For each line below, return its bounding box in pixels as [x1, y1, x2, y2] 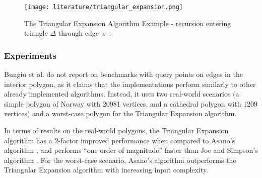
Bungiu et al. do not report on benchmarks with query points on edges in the [4, 69, 243, 79]
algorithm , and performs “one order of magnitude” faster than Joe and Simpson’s [4, 145, 258, 155]
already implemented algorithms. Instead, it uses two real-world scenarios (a [4, 88, 239, 99]
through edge [58, 28, 99, 38]
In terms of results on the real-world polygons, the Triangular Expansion [4, 125, 229, 136]
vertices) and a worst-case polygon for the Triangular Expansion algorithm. [4, 108, 237, 119]
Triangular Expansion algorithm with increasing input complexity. [4, 164, 209, 175]
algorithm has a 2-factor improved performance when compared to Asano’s [4, 135, 235, 145]
